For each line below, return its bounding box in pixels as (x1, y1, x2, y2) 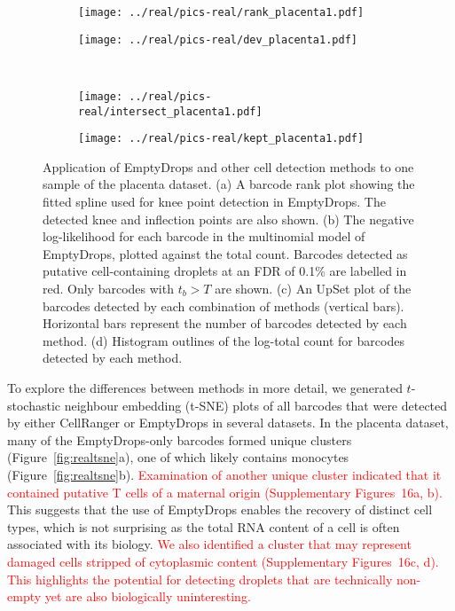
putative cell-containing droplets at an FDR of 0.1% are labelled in (43, 262, 407, 280)
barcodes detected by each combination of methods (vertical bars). (43, 296, 404, 315)
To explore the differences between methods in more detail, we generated (7, 379, 403, 396)
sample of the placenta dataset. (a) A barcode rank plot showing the (43, 175, 415, 193)
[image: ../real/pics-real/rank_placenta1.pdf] (78, 6, 365, 19)
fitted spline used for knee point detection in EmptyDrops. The (43, 192, 386, 211)
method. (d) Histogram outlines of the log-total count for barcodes (43, 331, 404, 349)
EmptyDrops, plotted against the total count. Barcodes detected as (43, 244, 408, 262)
